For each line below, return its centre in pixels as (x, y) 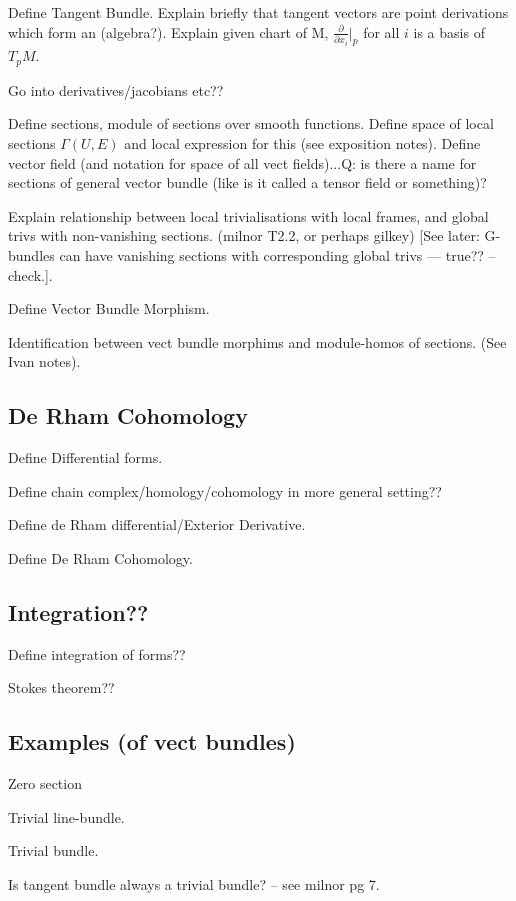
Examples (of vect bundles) (152, 741)
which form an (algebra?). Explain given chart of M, (168, 31)
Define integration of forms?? (97, 653)
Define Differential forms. (85, 457)
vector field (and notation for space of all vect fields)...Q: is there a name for (242, 162)
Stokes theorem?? (61, 687)
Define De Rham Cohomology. (100, 557)
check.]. (30, 274)
